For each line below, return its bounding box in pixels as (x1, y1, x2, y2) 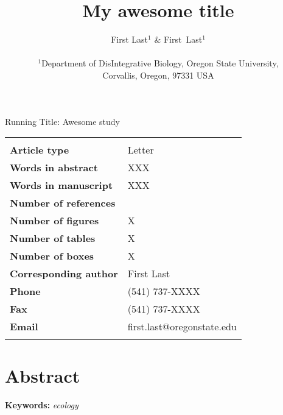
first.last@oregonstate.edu (127, 319, 237, 334)
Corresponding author (10, 266, 118, 281)
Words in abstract (10, 160, 98, 175)
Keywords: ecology (5, 399, 79, 411)
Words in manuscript (10, 178, 113, 193)
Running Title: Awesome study (5, 115, 120, 127)
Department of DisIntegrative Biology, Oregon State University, (41, 57, 279, 69)
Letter (127, 143, 154, 157)
